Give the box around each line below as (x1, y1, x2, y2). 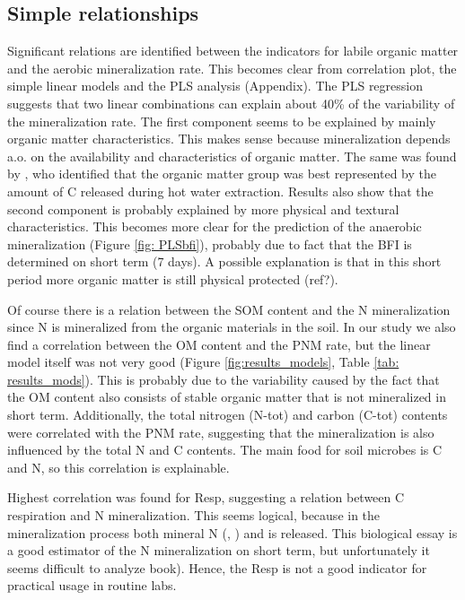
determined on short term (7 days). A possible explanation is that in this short (7, 252, 442, 271)
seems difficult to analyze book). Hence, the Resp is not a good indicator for (7, 558, 427, 577)
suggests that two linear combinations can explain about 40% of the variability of (7, 93, 455, 112)
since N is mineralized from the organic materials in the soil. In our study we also (7, 317, 456, 336)
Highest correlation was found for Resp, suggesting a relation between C (7, 488, 405, 507)
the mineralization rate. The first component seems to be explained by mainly (7, 111, 436, 130)
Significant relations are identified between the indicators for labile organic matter (7, 41, 459, 60)
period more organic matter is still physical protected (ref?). (7, 269, 338, 288)
